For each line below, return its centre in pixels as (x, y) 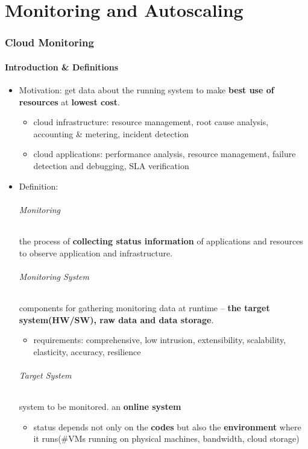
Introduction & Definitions (62, 67)
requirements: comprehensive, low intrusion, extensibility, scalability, (160, 340)
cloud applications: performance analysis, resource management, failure (165, 154)
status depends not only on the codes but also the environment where (167, 426)
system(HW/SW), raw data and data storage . (116, 319)
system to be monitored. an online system (100, 407)
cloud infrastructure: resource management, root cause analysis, (151, 122)
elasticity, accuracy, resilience (87, 351)
